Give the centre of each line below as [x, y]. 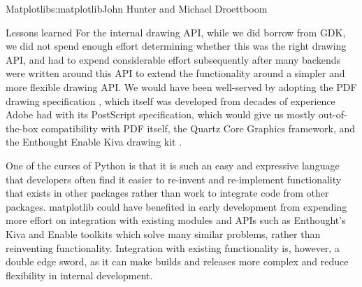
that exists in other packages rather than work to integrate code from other [167, 193]
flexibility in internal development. [79, 275]
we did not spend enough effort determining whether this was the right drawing [176, 46]
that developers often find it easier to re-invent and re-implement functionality [174, 179]
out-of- [333, 114]
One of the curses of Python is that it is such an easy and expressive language [173, 165]
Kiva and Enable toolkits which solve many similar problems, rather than [163, 233]
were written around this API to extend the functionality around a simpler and [175, 73]
